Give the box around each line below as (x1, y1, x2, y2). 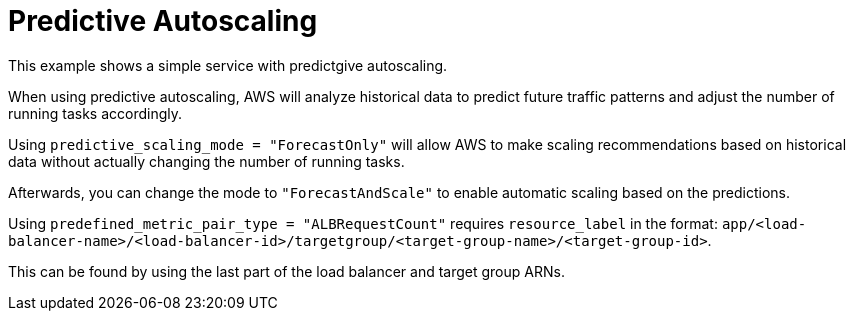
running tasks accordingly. (8, 104, 183, 122)
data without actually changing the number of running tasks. (8, 152, 405, 170)
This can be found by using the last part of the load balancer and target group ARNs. (8, 262, 565, 280)
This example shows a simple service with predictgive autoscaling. (8, 56, 448, 74)
